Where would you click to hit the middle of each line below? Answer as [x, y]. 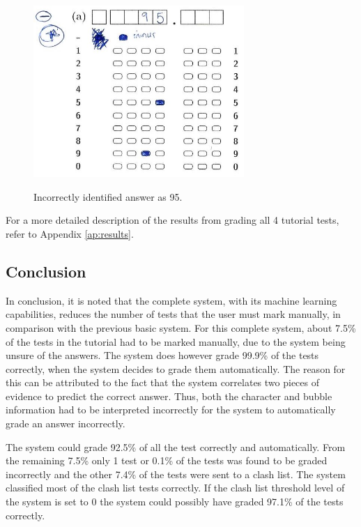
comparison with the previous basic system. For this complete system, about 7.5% [181, 327]
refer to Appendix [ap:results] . [70, 233]
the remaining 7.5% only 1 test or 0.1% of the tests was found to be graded [167, 460]
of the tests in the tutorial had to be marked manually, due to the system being [176, 341]
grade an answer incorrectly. [66, 423]
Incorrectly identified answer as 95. [108, 196]
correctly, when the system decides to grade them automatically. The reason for [176, 368]
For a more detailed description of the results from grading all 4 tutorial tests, [172, 220]
